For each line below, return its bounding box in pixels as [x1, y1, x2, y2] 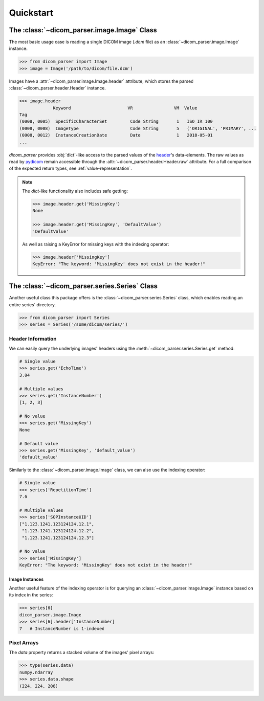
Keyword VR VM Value [53, 105, 198, 111]
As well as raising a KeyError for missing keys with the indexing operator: [22, 241, 169, 247]
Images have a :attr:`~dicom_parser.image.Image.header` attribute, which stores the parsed [9, 78, 194, 84]
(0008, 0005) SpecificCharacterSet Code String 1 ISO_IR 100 [19, 119, 213, 124]
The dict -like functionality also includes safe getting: [22, 188, 128, 194]
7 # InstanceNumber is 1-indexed [19, 626, 105, 631]
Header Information [9, 335, 57, 342]
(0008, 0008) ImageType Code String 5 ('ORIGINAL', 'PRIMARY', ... [19, 125, 257, 131]
